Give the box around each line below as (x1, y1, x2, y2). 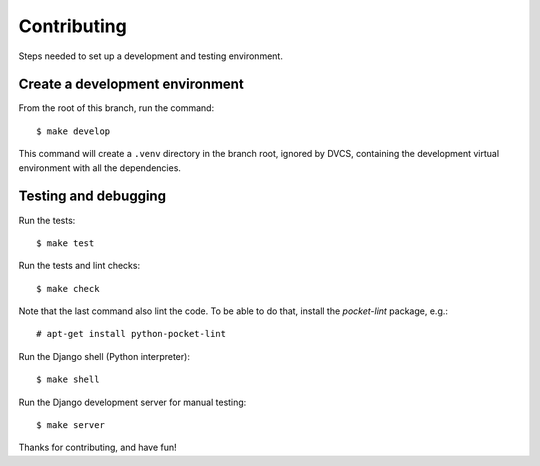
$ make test (36, 237, 95, 249)
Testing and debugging (18, 188, 167, 205)
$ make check (36, 283, 100, 294)
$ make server (36, 420, 105, 431)
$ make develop (36, 125, 111, 137)
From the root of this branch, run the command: (18, 102, 215, 114)
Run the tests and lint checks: (18, 260, 140, 272)
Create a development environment (18, 76, 244, 93)
